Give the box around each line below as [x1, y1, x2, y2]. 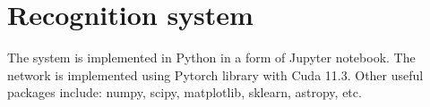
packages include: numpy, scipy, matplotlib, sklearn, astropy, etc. [7, 83, 362, 102]
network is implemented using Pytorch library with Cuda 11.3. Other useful [7, 65, 424, 84]
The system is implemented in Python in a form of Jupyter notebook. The [7, 48, 416, 67]
